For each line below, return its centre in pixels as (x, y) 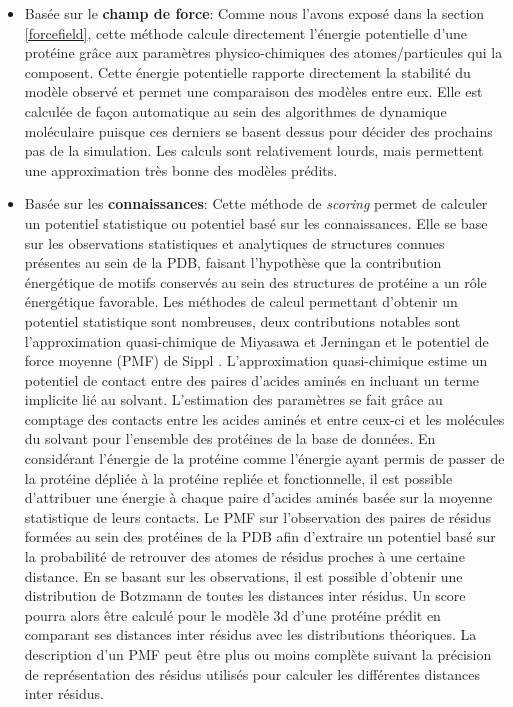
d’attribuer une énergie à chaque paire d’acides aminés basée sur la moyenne (258, 497)
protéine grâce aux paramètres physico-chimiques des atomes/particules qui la (263, 52)
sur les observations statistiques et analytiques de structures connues (234, 242)
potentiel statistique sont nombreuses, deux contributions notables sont (242, 320)
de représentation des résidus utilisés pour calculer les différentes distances (252, 673)
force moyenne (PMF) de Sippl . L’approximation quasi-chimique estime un (256, 360)
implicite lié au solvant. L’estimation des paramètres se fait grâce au (233, 399)
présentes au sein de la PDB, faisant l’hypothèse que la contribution (233, 262)
